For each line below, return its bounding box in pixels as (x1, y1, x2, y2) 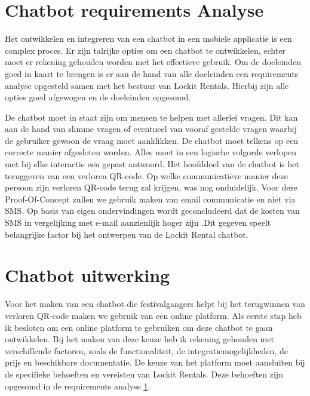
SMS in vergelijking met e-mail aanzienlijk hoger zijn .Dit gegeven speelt (5, 216, 271, 229)
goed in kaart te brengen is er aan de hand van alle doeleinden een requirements (5, 67, 299, 79)
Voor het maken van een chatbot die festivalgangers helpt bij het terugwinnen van (5, 297, 305, 310)
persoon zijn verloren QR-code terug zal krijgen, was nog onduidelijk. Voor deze (5, 181, 297, 194)
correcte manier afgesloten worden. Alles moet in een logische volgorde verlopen (5, 146, 297, 158)
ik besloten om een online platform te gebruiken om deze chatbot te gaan (5, 321, 273, 333)
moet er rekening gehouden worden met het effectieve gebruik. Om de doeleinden (5, 56, 301, 68)
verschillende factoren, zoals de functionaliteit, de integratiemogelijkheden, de (5, 344, 288, 357)
